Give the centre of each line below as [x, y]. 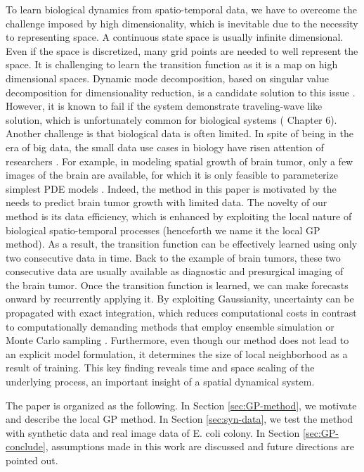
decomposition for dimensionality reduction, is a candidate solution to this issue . [181, 92]
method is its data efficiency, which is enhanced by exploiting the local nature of [179, 216]
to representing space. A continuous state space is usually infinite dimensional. [175, 37]
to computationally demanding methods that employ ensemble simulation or [170, 326]
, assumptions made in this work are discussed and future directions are [200, 446]
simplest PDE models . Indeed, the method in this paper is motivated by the [171, 188]
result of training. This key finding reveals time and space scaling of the [160, 368]
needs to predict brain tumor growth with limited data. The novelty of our [167, 202]
